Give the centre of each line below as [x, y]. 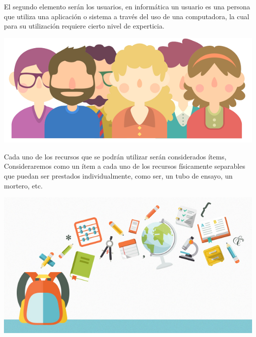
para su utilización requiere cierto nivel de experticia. [84, 26]
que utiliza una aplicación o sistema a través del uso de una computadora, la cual [127, 16]
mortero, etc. [23, 185]
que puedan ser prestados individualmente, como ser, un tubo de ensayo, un [118, 175]
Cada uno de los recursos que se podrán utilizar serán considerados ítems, [115, 156]
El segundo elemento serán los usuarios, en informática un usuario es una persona [127, 6]
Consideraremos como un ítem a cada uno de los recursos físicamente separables [125, 166]
